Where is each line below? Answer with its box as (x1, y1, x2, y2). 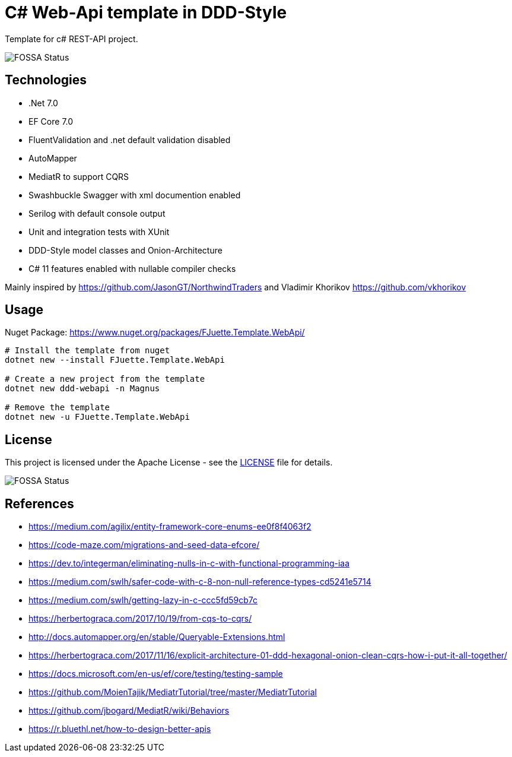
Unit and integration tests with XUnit (28, 226, 170, 237)
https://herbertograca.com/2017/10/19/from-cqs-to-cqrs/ (28, 613, 252, 624)
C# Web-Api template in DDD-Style (5, 2, 287, 23)
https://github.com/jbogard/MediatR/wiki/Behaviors (28, 705, 230, 716)
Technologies (5, 72, 87, 88)
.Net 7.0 (28, 97, 58, 108)
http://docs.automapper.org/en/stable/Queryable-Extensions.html (28, 632, 285, 642)
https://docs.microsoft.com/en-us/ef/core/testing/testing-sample (28, 669, 283, 679)
